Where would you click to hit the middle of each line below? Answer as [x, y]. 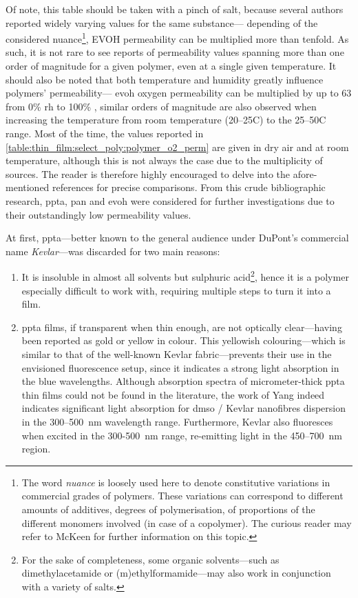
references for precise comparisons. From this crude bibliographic [189, 187]
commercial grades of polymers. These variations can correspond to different [182, 496]
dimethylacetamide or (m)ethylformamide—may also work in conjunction [176, 573]
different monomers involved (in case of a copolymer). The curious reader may [187, 522]
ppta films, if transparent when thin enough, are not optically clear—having [182, 327]
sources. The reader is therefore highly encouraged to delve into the [148, 173]
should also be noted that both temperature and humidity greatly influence [165, 79]
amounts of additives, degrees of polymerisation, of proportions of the [168, 509]
